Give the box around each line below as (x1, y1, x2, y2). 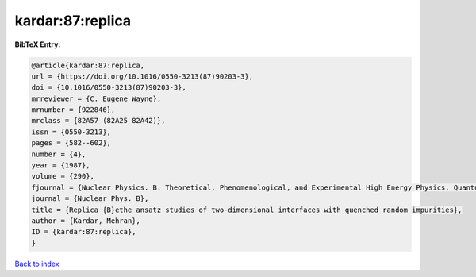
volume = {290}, (31, 171, 95, 181)
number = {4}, (31, 149, 86, 159)
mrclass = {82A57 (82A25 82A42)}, (31, 116, 166, 125)
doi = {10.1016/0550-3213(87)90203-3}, (31, 83, 186, 92)
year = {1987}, (31, 161, 90, 170)
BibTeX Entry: (14, 40, 61, 49)
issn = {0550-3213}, (31, 127, 111, 137)
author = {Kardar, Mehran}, (31, 217, 140, 225)
